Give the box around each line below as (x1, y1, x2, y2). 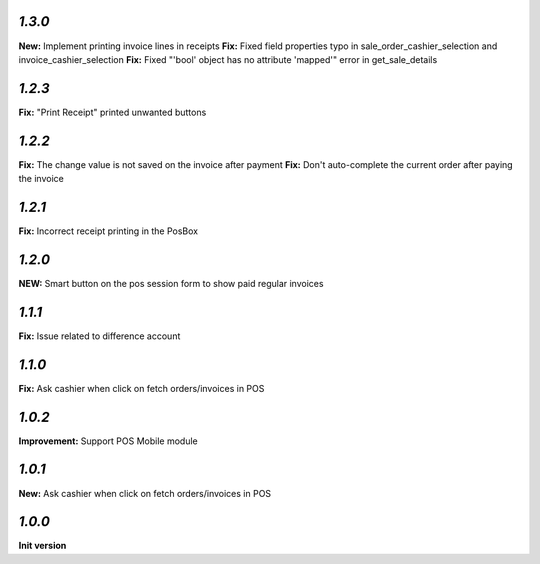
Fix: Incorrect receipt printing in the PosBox (18, 225, 199, 237)
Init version (18, 540, 67, 552)
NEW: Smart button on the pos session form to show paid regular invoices (18, 277, 324, 289)
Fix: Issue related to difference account (18, 330, 181, 342)
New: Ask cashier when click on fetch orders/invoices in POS (18, 487, 272, 499)
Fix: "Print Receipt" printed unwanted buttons (18, 106, 207, 118)
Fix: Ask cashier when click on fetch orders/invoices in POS (18, 382, 265, 394)
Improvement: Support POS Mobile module (18, 435, 199, 447)
